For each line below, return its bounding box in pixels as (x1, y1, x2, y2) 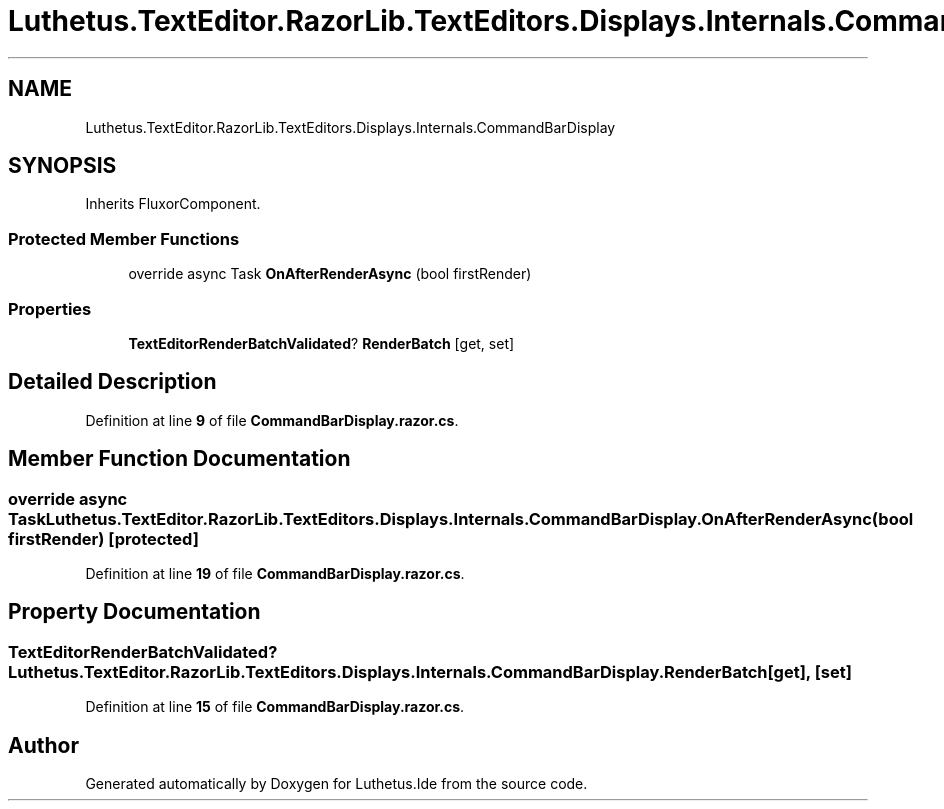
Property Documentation (8, 599, 261, 625)
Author (8, 732, 79, 758)
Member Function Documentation (8, 446, 351, 472)
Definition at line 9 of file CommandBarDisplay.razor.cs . (85, 411, 459, 429)
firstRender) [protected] (8, 528, 199, 549)
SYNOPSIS (8, 153, 117, 179)
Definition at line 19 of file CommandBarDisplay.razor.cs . (85, 565, 465, 582)
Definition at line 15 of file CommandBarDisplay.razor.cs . (85, 698, 465, 716)
